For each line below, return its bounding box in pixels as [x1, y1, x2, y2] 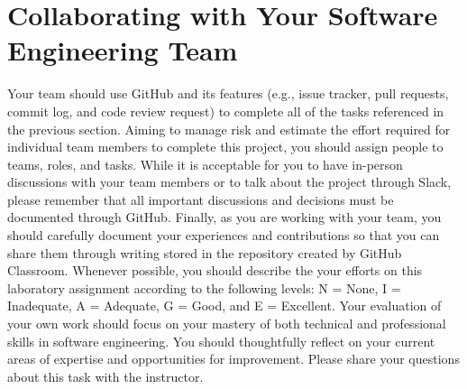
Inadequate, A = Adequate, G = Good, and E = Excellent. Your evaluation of [7, 296, 442, 315]
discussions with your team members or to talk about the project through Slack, [7, 172, 452, 191]
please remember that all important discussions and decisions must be [7, 190, 394, 208]
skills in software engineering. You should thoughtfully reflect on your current [7, 331, 435, 350]
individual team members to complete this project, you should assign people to [7, 137, 444, 156]
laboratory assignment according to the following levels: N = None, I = [7, 278, 401, 297]
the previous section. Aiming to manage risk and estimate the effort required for [7, 119, 451, 138]
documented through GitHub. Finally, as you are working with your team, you [7, 208, 442, 227]
